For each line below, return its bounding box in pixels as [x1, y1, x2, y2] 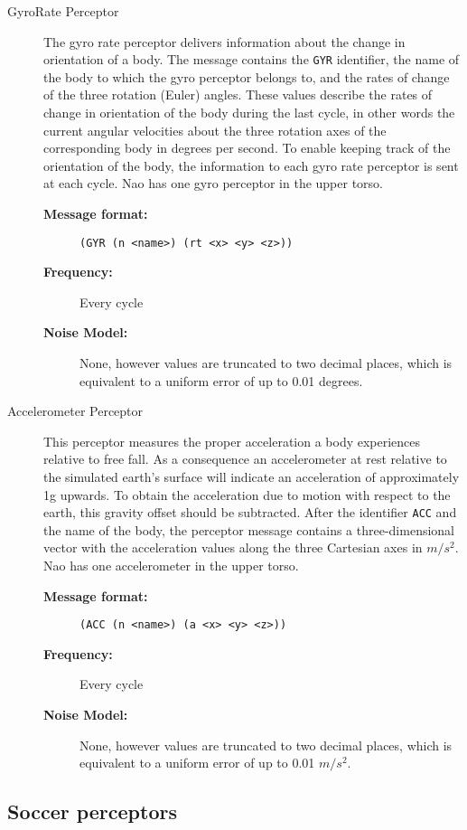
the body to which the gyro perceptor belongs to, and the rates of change [43, 67, 450, 86]
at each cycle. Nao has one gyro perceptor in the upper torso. [43, 174, 383, 193]
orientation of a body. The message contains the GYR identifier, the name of [43, 50, 460, 69]
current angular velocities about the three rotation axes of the [43, 120, 387, 139]
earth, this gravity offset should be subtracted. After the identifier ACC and [43, 503, 457, 522]
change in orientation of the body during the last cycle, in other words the [43, 103, 455, 122]
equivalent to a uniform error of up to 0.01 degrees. [79, 371, 363, 390]
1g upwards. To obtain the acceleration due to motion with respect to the [43, 485, 451, 504]
